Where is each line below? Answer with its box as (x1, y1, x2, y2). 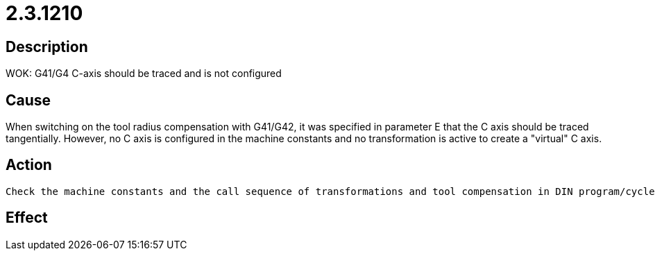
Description (6, 37, 88, 56)
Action (6, 156, 52, 174)
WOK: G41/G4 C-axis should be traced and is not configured (6, 67, 282, 80)
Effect (6, 209, 48, 227)
